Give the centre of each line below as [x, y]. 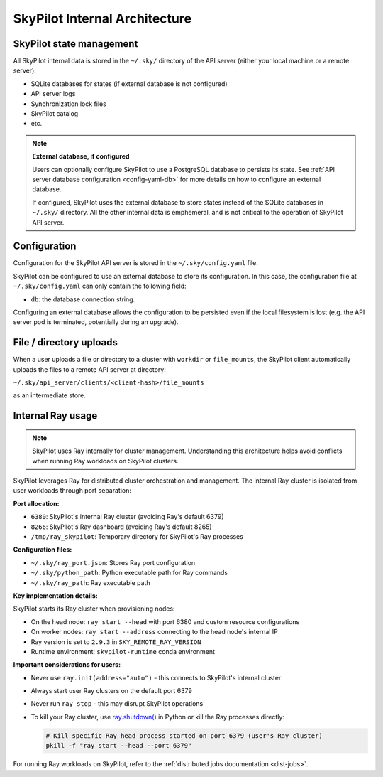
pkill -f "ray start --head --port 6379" [119, 746]
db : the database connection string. [83, 299]
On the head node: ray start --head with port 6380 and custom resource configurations [165, 621]
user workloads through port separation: [72, 491]
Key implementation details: [56, 595]
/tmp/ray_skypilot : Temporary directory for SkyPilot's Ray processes [137, 536]
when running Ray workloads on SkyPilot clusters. [105, 461]
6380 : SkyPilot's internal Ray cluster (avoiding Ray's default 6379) [127, 517]
